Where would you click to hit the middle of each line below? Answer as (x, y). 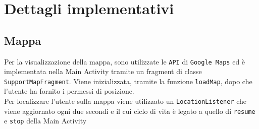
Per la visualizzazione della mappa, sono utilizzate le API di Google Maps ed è (125, 61)
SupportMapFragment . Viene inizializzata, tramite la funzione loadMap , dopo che (128, 81)
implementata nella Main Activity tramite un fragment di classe (103, 71)
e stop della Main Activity (45, 121)
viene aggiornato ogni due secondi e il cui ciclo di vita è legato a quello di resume (130, 111)
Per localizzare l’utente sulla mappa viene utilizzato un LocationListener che (125, 101)
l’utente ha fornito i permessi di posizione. (69, 91)
